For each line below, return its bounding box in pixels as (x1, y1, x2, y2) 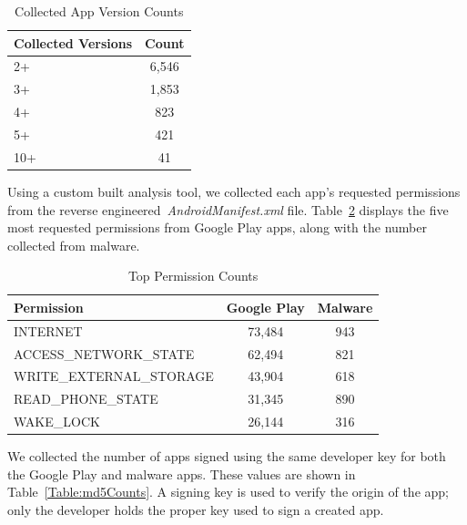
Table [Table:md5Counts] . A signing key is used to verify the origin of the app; (7, 482, 449, 501)
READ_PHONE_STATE (14, 389, 158, 408)
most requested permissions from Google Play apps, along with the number (7, 218, 427, 237)
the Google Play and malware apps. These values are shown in (7, 464, 356, 483)
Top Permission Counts (127, 266, 259, 285)
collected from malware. (7, 235, 140, 254)
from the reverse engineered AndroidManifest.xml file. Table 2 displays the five (7, 200, 449, 219)
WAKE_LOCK (14, 412, 100, 431)
